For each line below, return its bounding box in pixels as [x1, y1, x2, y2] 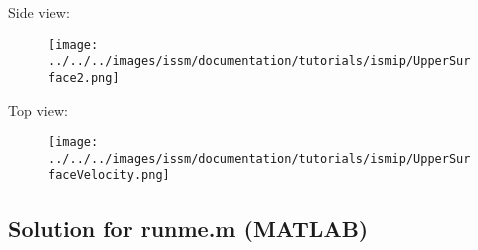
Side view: [8, 2, 70, 22]
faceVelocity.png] [48, 168, 170, 183]
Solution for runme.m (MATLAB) [8, 212, 369, 243]
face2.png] [48, 70, 120, 85]
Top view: [8, 99, 68, 120]
